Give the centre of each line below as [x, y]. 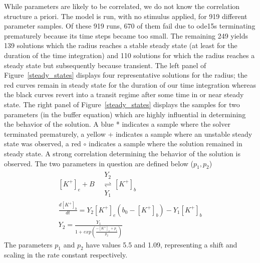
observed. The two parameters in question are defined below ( [99, 163]
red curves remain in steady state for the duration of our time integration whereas [130, 84]
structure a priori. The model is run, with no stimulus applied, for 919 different [126, 16]
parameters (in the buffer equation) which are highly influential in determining [125, 114]
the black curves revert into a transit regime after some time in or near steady [124, 94]
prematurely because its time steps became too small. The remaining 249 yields [126, 35]
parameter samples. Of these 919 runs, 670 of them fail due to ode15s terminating [130, 26]
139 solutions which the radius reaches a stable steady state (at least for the [121, 45]
